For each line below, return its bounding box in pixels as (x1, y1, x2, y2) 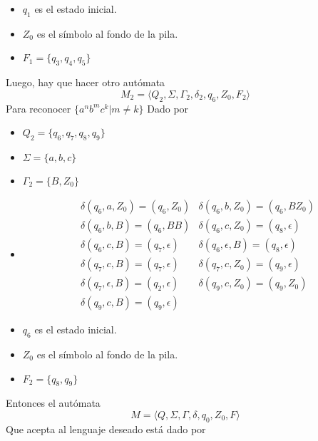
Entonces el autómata (6, 395, 101, 410)
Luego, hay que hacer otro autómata (6, 75, 165, 90)
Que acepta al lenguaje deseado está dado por (6, 421, 206, 436)
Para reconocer (6, 100, 71, 115)
